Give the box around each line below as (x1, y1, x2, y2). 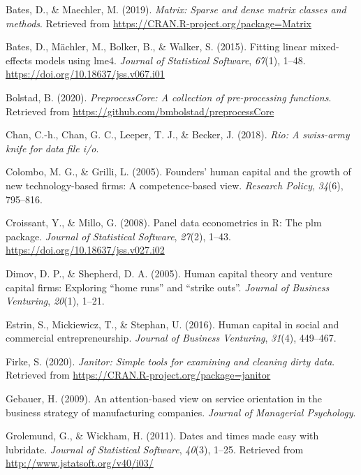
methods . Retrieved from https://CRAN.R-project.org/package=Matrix (6, 15, 312, 30)
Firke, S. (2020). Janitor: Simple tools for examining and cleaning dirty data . (6, 353, 335, 368)
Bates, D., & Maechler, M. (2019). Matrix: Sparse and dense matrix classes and (6, 2, 346, 16)
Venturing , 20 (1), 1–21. (6, 293, 105, 308)
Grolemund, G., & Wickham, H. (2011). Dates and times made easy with (6, 428, 319, 443)
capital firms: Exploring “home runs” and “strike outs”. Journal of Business (6, 279, 330, 294)
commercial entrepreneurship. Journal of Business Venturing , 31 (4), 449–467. (6, 330, 337, 345)
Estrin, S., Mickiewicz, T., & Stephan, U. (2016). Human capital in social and (6, 316, 339, 331)
